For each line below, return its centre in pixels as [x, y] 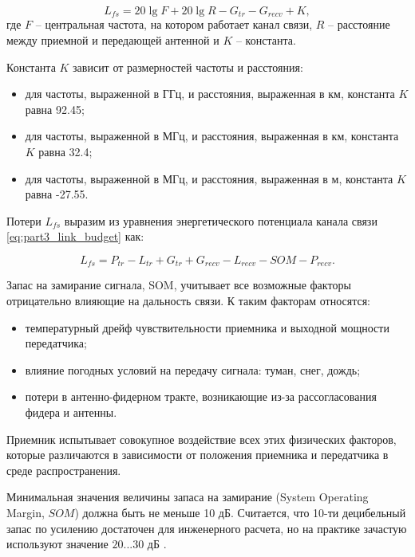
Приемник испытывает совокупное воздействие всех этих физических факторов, [202, 439]
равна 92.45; [55, 109]
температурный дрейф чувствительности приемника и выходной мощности [207, 327]
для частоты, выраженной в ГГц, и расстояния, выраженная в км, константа [210, 94]
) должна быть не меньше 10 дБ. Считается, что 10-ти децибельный [240, 512]
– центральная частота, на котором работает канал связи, [174, 24]
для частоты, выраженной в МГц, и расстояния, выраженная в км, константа [212, 136]
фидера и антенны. [71, 412]
